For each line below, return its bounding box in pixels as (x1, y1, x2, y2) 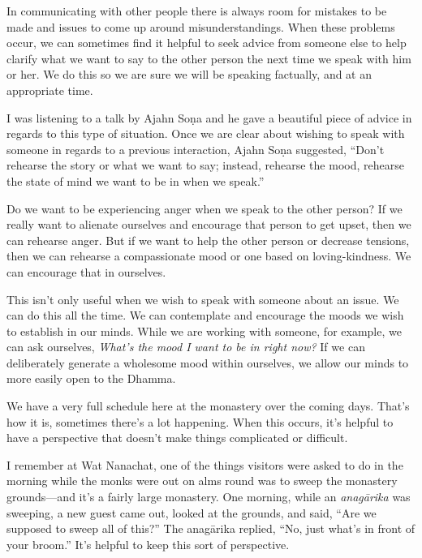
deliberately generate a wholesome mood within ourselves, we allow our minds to (6, 354, 409, 371)
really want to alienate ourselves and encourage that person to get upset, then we (6, 216, 411, 233)
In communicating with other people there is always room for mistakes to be (6, 2, 387, 19)
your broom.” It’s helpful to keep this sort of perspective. (6, 535, 290, 552)
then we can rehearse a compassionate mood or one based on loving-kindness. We (6, 247, 411, 264)
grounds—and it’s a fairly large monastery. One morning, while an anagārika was (6, 488, 411, 505)
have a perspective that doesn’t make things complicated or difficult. (6, 429, 348, 446)
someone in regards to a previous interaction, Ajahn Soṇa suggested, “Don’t (6, 140, 385, 157)
